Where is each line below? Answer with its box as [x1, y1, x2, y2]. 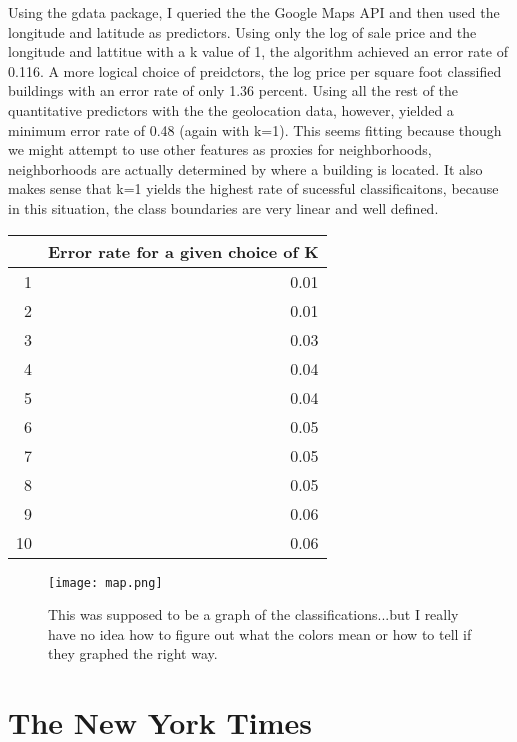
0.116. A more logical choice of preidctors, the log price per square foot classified [8, 60, 502, 81]
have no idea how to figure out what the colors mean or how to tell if [48, 623, 472, 644]
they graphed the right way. [48, 643, 218, 664]
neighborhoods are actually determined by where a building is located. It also [8, 158, 483, 179]
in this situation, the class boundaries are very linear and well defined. [8, 197, 439, 218]
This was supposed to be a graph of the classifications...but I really [48, 604, 459, 625]
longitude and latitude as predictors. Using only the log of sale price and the [8, 21, 477, 42]
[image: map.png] [48, 575, 163, 590]
